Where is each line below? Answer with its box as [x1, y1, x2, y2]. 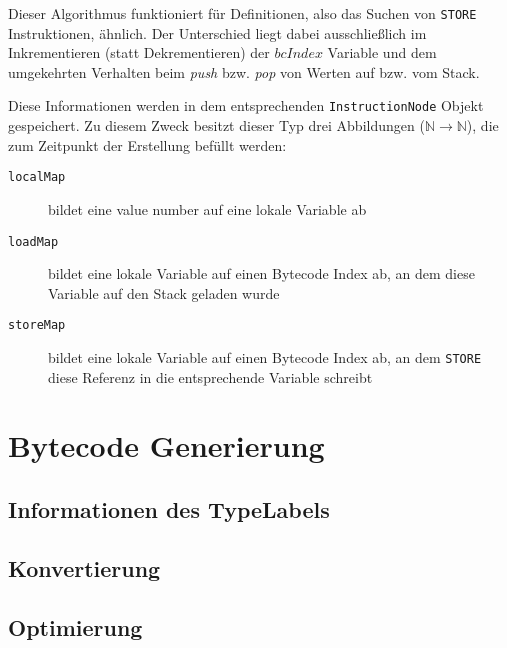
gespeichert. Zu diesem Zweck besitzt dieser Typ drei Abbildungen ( [8, 115, 425, 136]
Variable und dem [327, 42, 437, 63]
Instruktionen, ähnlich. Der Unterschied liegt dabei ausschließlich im [8, 22, 427, 43]
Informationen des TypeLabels [8, 494, 330, 525]
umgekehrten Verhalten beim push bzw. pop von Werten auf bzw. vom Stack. [8, 61, 480, 82]
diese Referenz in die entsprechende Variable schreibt [48, 366, 373, 387]
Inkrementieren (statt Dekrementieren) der [8, 42, 270, 63]
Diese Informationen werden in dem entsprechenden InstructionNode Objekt [8, 95, 484, 116]
